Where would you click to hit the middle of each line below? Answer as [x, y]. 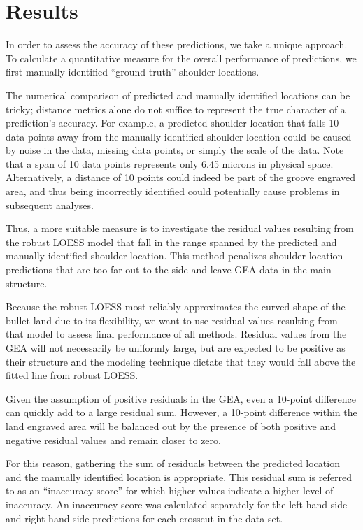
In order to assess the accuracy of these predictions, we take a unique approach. [177, 44]
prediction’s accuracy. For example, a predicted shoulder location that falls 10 [172, 123]
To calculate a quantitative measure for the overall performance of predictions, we [181, 58]
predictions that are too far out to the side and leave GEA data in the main [169, 270]
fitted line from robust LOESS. [72, 375]
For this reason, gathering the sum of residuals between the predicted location [173, 463]
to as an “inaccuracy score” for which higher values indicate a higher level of [170, 490]
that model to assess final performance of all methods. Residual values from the [176, 334]
